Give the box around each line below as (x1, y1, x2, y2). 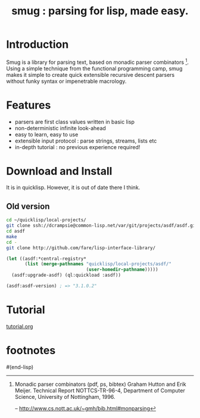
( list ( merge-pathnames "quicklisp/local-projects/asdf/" (24, 261, 171, 267)
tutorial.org (6, 323, 33, 330)
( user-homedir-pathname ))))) (86, 267, 159, 273)
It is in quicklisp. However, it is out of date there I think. (6, 184, 140, 191)
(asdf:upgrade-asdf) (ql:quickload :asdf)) (11, 273, 121, 278)
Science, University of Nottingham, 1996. (14, 393, 115, 400)
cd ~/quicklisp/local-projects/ (6, 217, 86, 223)
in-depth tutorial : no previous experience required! (14, 143, 140, 150)
